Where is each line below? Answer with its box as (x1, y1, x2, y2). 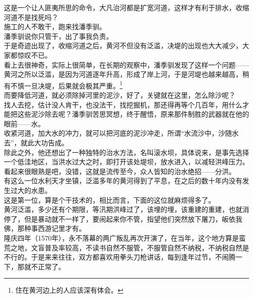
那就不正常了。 (17, 261, 65, 271)
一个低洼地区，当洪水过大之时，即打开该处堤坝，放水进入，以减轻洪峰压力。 (4, 157, 249, 167)
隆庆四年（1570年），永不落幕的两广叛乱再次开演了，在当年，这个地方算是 (4, 232, 239, 243)
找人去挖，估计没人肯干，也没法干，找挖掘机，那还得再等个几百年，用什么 (4, 99, 242, 109)
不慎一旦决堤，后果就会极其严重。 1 (10, 79, 123, 90)
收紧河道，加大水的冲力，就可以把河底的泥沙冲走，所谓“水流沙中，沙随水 (4, 128, 239, 138)
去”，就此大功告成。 (4, 137, 69, 147)
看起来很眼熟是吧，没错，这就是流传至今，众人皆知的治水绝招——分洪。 (4, 166, 235, 176)
